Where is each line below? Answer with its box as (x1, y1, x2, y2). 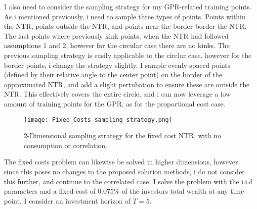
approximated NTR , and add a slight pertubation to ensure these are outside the (4, 79, 250, 89)
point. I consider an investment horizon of (4, 195, 131, 206)
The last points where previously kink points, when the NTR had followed (4, 30, 229, 41)
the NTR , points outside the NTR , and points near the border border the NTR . (4, 21, 247, 31)
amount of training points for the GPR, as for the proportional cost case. (4, 98, 225, 108)
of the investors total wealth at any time (122, 186, 244, 196)
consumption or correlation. (24, 140, 107, 150)
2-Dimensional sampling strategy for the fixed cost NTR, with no (24, 130, 221, 141)
